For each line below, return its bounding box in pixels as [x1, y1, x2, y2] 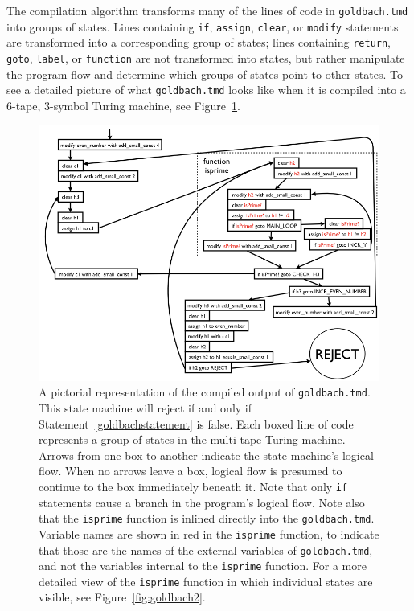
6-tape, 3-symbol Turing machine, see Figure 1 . [6, 96, 240, 113]
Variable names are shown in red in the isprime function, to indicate [39, 525, 379, 542]
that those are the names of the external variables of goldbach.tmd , [39, 541, 373, 558]
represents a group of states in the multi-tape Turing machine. [39, 431, 346, 448]
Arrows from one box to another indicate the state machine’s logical [39, 446, 374, 463]
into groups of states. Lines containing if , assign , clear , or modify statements [6, 18, 399, 35]
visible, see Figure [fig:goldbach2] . [39, 588, 206, 605]
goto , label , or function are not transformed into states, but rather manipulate [6, 49, 405, 66]
